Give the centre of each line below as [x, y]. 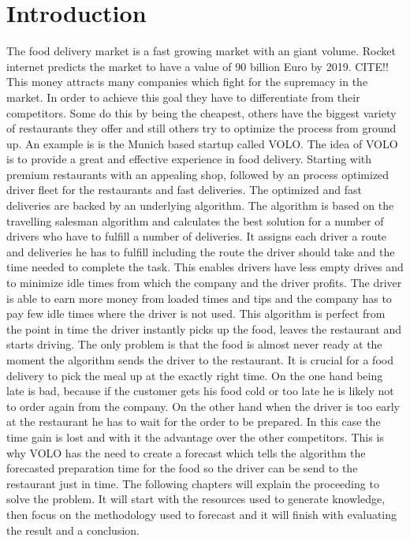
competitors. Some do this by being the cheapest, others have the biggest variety [201, 112]
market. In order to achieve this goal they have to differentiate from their [183, 97]
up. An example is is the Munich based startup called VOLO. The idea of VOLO [202, 143]
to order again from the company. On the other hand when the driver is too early [203, 406]
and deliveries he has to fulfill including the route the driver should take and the [201, 251]
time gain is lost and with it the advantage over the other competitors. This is [195, 437]
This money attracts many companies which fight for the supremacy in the [187, 82]
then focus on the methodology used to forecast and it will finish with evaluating [202, 514]
